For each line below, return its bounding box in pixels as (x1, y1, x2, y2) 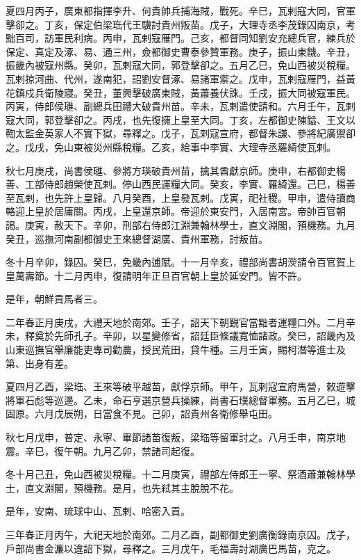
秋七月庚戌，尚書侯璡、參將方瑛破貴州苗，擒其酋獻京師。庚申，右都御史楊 (6, 163, 346, 177)
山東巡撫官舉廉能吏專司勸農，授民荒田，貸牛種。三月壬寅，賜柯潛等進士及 (6, 342, 346, 357)
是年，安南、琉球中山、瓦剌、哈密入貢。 (6, 504, 190, 518)
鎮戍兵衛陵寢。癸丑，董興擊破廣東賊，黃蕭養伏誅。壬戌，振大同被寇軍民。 (15, 85, 355, 99)
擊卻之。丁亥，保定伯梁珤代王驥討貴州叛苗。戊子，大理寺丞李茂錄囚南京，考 (6, 17, 355, 31)
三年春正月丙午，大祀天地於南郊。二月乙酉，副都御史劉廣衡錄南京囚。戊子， (6, 527, 355, 541)
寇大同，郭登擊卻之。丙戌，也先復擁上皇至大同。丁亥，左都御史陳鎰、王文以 (6, 112, 355, 127)
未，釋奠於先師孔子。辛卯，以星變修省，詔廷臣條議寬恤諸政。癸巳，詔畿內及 (6, 328, 355, 343)
